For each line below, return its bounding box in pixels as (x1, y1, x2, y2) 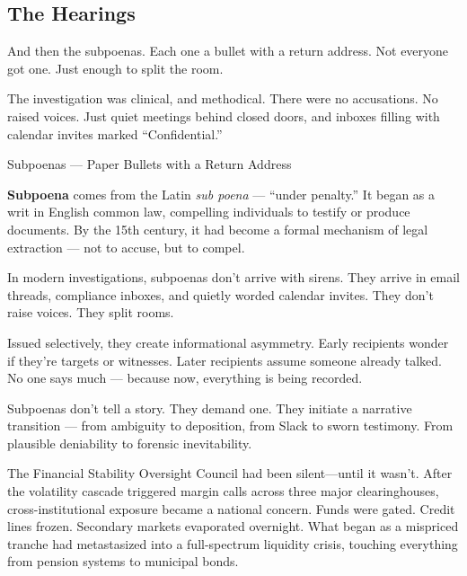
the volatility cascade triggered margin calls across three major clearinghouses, (7, 482, 439, 501)
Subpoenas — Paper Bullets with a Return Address (7, 155, 292, 173)
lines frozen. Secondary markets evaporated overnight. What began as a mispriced (7, 517, 459, 536)
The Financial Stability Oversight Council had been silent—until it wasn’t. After (7, 464, 453, 483)
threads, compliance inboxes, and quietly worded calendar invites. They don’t (7, 285, 434, 304)
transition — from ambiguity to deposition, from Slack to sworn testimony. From (7, 416, 454, 435)
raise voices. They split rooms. (7, 303, 174, 322)
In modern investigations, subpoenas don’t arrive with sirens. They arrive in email (7, 268, 460, 287)
